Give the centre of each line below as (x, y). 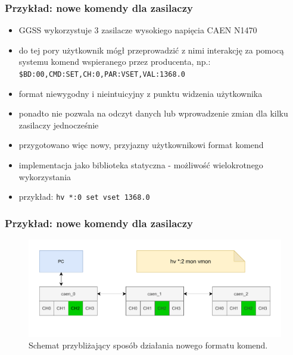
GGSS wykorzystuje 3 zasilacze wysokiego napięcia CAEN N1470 (138, 30)
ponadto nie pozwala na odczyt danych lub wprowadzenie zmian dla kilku (153, 113)
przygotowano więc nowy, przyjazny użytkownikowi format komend (141, 145)
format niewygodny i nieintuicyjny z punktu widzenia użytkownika (141, 93)
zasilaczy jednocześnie (59, 125)
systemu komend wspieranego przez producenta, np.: (115, 62)
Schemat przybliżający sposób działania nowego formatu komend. (148, 345)
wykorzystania (45, 176)
